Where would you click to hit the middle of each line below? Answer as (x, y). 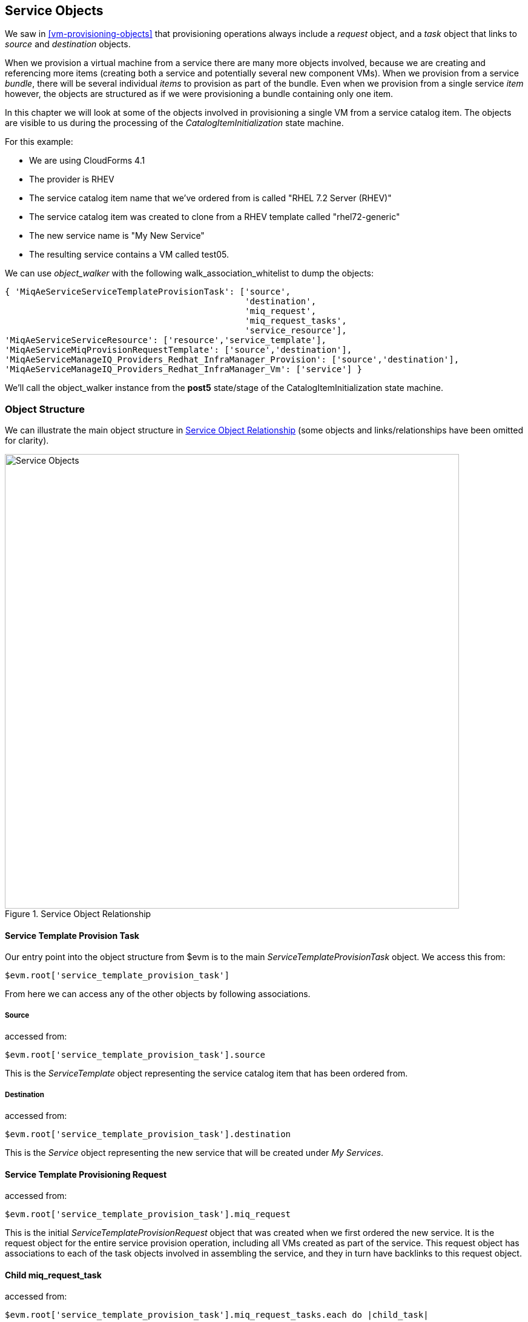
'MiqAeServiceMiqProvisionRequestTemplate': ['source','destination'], (179, 350)
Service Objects (54, 11)
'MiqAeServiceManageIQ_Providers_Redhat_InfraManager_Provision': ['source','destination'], (232, 360)
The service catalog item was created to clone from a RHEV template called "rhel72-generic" (215, 217)
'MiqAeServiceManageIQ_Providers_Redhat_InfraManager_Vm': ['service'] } (184, 369)
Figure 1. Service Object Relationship (78, 914)
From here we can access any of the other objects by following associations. (158, 994)
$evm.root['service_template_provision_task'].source (135, 1055)
